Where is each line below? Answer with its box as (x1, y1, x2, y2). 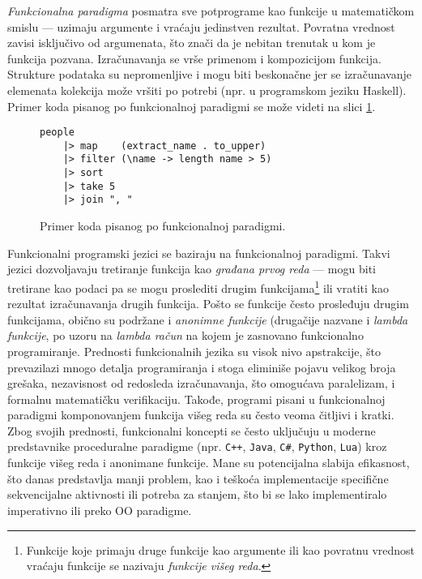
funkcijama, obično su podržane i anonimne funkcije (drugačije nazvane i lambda (7, 311, 408, 328)
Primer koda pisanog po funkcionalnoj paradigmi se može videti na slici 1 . (7, 97, 376, 114)
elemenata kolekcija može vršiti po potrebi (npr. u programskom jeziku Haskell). (7, 81, 407, 98)
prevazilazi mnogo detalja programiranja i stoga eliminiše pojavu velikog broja (7, 358, 396, 375)
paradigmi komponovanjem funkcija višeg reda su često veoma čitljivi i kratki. (7, 406, 394, 423)
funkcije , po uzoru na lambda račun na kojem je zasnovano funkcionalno (7, 327, 364, 344)
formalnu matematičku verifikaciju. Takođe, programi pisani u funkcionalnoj (7, 390, 386, 407)
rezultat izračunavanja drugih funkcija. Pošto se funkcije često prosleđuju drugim (7, 295, 409, 312)
